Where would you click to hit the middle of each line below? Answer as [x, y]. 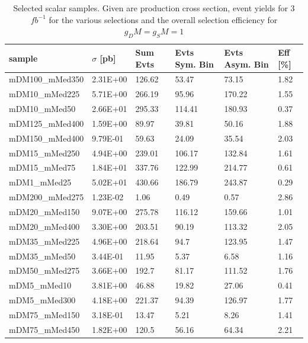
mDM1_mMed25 [40, 182]
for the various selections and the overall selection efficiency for [163, 19]
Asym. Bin [246, 64]
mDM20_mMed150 [44, 212]
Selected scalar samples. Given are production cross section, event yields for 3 [154, 8]
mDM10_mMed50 [42, 109]
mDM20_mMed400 [44, 226]
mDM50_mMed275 [44, 270]
